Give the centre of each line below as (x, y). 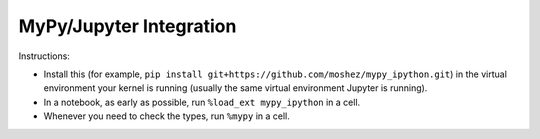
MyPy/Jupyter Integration (127, 26)
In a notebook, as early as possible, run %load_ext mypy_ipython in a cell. (202, 102)
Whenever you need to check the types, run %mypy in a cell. (166, 116)
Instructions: (44, 56)
